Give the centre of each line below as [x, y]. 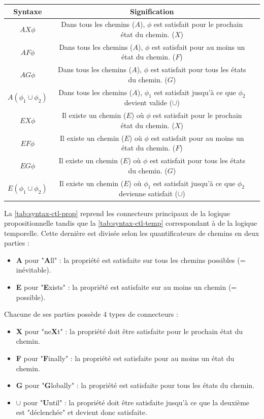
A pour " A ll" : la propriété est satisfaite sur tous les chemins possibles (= [131, 260]
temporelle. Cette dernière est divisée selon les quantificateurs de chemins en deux [132, 233]
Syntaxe [28, 11]
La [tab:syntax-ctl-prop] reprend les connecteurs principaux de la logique [117, 213]
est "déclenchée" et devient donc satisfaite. [81, 412]
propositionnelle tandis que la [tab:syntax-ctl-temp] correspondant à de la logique [131, 223]
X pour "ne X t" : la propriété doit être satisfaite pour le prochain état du [129, 331]
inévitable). [34, 270]
